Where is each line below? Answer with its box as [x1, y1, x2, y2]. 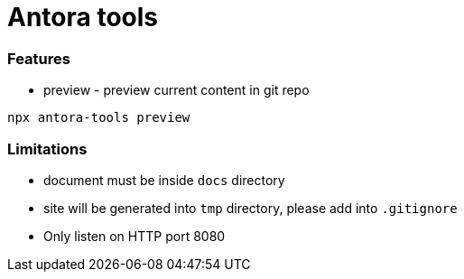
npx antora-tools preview [7, 110, 190, 126]
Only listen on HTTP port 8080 [43, 228, 226, 244]
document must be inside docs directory [43, 172, 285, 188]
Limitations [7, 139, 88, 158]
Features [7, 49, 70, 68]
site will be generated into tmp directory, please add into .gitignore [43, 200, 458, 216]
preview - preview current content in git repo [43, 82, 310, 98]
